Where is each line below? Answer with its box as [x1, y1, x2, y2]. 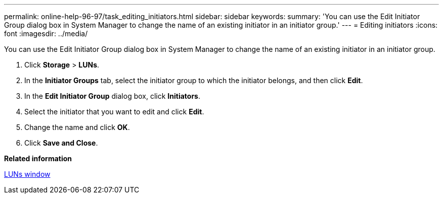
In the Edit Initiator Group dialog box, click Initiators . [24, 92, 200, 100]
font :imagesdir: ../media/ [4, 29, 88, 38]
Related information [4, 154, 72, 163]
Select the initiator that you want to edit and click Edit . [24, 107, 204, 116]
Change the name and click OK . [24, 123, 130, 131]
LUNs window [4, 170, 51, 178]
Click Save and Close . [24, 139, 98, 147]
